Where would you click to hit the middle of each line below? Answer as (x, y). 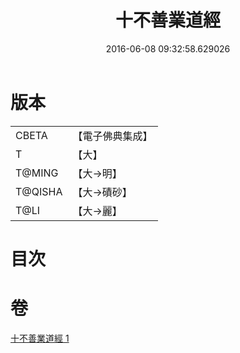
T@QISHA (39, 191)
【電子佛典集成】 (112, 136)
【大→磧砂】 (102, 192)
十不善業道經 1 (40, 338)
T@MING (37, 173)
